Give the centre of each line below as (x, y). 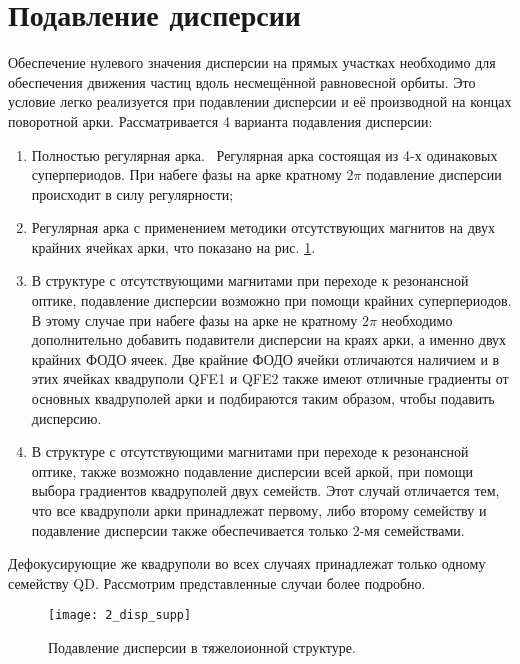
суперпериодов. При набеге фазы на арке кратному (186, 174)
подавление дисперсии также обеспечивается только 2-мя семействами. (248, 529)
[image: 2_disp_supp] (120, 615)
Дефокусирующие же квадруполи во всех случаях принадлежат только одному (247, 563)
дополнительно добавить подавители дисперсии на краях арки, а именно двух (269, 339)
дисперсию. (66, 417)
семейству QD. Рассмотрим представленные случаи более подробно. (217, 582)
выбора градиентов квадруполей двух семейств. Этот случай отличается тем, (265, 490)
